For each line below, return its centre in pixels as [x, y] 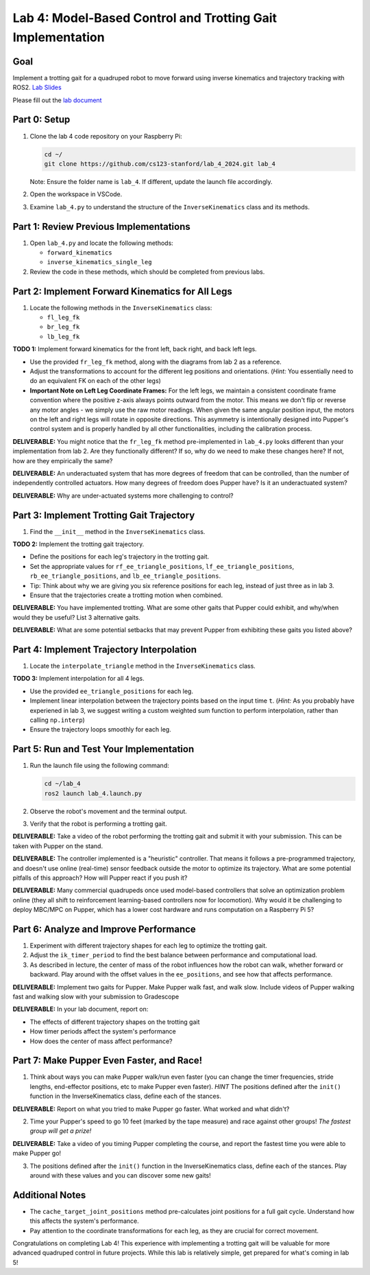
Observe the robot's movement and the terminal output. [109, 811]
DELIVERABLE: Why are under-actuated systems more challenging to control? [123, 495]
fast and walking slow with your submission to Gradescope [96, 997]
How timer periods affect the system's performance [103, 1031]
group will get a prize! [61, 1131]
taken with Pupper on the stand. [58, 846]
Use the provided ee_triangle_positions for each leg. [111, 691]
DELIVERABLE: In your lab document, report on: [81, 1009]
